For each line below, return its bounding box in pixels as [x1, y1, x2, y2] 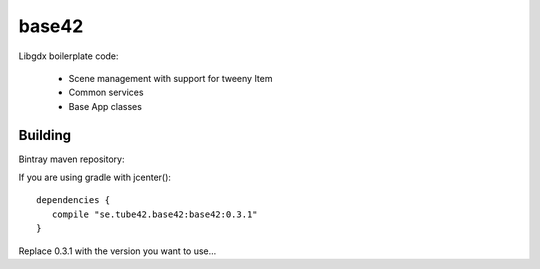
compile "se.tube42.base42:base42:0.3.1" [51, 208, 259, 220]
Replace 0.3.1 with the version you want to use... [18, 245, 217, 257]
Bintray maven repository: [18, 153, 125, 165]
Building [18, 126, 72, 144]
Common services [68, 86, 144, 99]
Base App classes [68, 100, 142, 112]
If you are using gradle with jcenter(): [18, 171, 172, 184]
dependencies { [36, 195, 111, 206]
